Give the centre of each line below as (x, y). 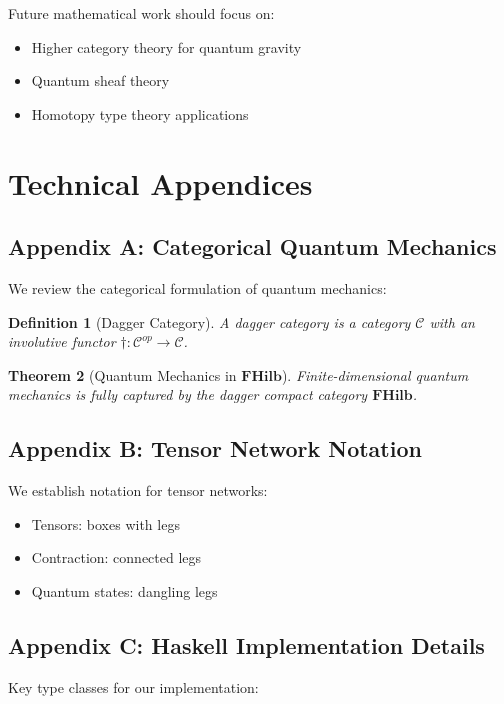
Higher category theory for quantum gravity (166, 46)
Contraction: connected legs (116, 557)
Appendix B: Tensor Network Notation (215, 448)
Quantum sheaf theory (100, 80)
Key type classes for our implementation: (133, 686)
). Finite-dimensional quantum (375, 374)
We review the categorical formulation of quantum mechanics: (197, 287)
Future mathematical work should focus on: (141, 13)
